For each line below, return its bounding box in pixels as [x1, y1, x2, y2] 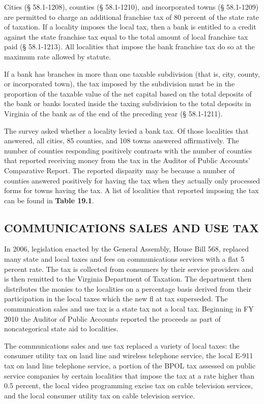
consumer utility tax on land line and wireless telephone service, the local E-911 [4, 350, 253, 361]
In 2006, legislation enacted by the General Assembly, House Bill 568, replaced [4, 243, 249, 254]
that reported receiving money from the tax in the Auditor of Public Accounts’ [4, 155, 250, 166]
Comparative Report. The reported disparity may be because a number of [4, 165, 235, 175]
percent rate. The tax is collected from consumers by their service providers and [4, 263, 254, 274]
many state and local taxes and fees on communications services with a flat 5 [4, 254, 245, 264]
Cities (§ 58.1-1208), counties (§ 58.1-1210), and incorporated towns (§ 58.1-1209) [4, 2, 259, 12]
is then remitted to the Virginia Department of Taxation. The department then [4, 273, 252, 284]
